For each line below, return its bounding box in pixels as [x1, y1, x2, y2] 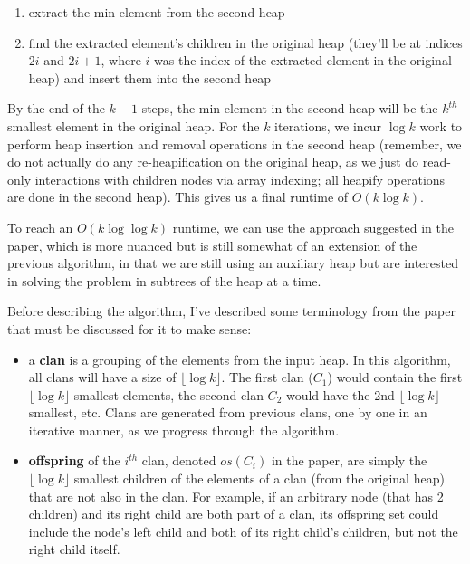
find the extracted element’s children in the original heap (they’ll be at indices [28, 33, 463, 52]
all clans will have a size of [28, 368, 177, 387]
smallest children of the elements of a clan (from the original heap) [73, 469, 445, 488]
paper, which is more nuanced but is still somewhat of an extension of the [7, 235, 417, 254]
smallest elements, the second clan [73, 385, 264, 404]
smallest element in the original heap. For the [7, 116, 260, 135]
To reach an [7, 217, 73, 236]
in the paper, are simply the [271, 451, 427, 470]
